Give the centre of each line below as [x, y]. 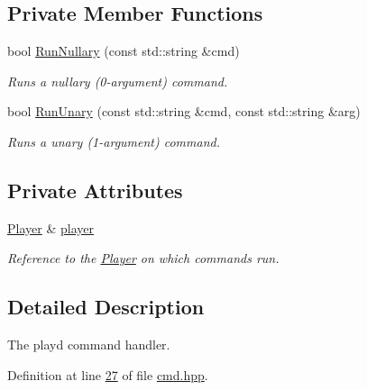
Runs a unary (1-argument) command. [114, 141]
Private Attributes [95, 190]
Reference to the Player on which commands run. [143, 258]
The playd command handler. [89, 345]
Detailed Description [106, 307]
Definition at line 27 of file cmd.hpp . [108, 374]
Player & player [50, 227]
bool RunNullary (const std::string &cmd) [124, 51]
